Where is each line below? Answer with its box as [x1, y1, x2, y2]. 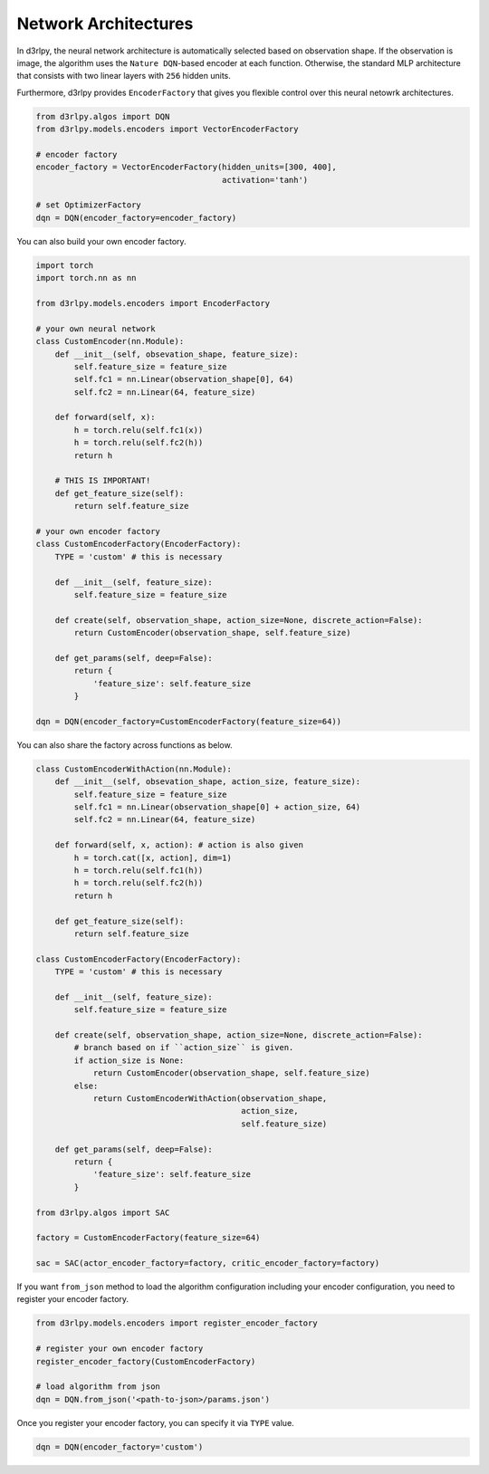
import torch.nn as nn [35, 273, 137, 283]
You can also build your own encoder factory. [16, 235, 187, 246]
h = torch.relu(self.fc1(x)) [73, 425, 204, 435]
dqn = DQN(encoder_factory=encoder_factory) [35, 213, 237, 223]
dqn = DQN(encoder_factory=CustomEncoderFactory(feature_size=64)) [35, 716, 342, 726]
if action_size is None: [73, 1055, 185, 1066]
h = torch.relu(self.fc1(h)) [73, 865, 204, 876]
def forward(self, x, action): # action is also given [54, 840, 303, 850]
